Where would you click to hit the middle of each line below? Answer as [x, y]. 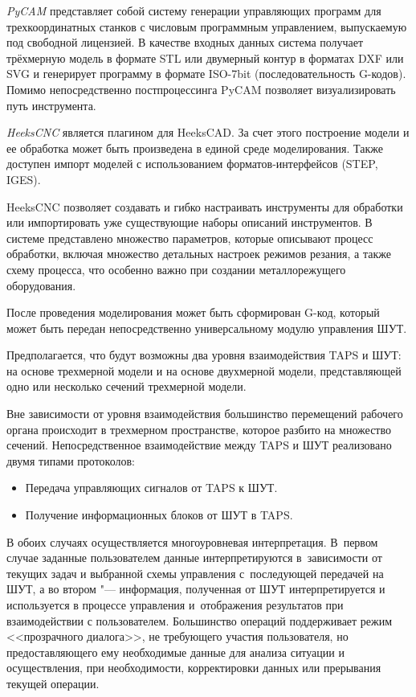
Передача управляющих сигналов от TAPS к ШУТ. [151, 488]
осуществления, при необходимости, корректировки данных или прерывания [194, 668]
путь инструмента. [51, 105]
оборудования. [41, 285]
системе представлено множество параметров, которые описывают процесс [190, 238]
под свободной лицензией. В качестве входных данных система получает [185, 42]
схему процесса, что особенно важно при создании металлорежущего [176, 269]
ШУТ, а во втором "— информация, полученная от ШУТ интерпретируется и [196, 589]
